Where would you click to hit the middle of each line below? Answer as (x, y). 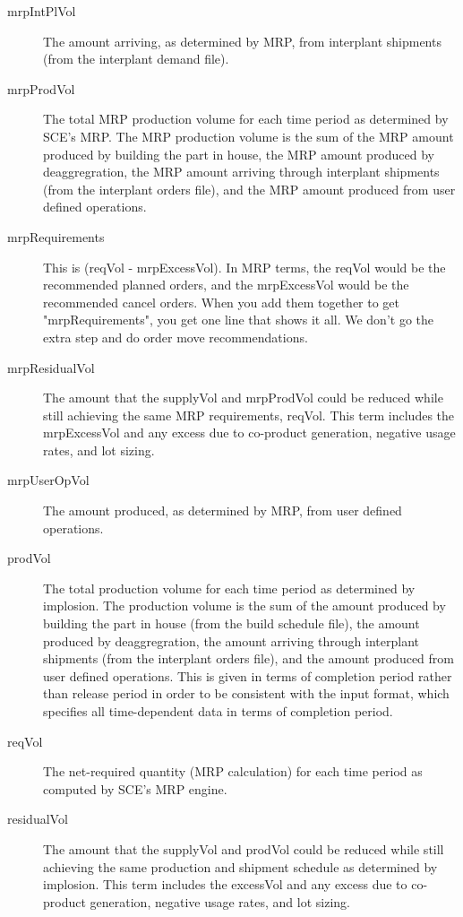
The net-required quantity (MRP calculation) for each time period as (233, 771)
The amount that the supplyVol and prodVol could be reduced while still (244, 848)
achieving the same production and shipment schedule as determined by (240, 866)
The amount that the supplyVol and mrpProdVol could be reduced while (243, 398)
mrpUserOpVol (48, 480)
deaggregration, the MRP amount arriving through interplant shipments (241, 172)
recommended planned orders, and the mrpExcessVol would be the (226, 285)
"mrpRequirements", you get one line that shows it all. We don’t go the (239, 320)
